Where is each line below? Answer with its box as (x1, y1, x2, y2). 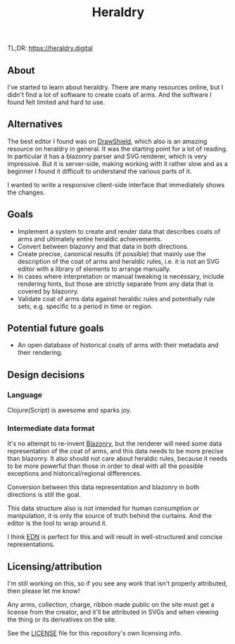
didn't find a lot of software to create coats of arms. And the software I (7, 91, 212, 99)
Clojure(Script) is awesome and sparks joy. (7, 406, 132, 415)
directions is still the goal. (7, 491, 82, 499)
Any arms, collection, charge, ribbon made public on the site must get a (7, 600, 215, 609)
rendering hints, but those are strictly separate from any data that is (17, 279, 214, 288)
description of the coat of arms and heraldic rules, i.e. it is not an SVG (17, 257, 220, 265)
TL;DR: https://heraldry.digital (7, 44, 93, 53)
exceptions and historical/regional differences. (7, 469, 142, 478)
